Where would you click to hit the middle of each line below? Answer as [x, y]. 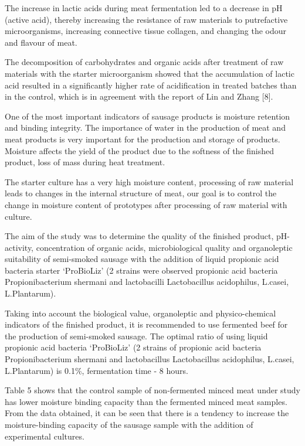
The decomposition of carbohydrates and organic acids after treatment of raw [144, 62]
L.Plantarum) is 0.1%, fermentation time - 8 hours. [96, 370]
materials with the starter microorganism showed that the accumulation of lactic [150, 73]
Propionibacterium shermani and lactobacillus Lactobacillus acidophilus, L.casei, [150, 359]
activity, [19, 247]
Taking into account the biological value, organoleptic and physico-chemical [140, 313]
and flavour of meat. [41, 42]
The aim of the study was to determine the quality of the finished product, [139, 236]
